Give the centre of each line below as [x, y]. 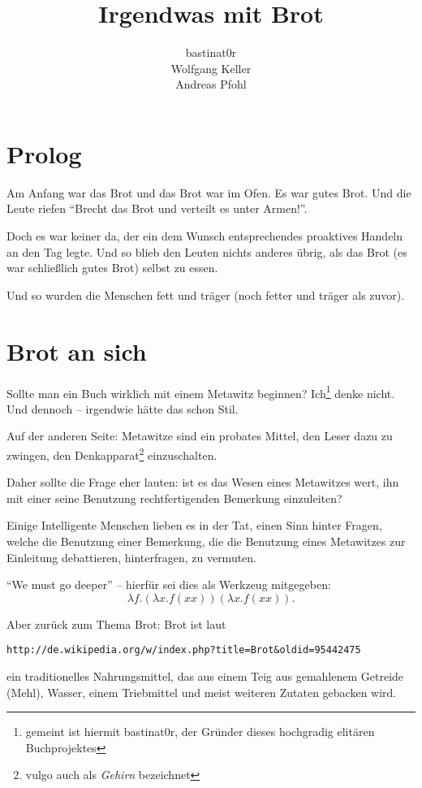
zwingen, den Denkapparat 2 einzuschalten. [112, 453]
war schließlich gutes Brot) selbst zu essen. [112, 268]
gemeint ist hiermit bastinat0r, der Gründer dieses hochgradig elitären [200, 732]
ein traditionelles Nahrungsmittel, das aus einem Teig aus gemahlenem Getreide [205, 676]
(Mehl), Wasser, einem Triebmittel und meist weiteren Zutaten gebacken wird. [202, 692]
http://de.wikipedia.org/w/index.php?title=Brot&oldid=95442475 [184, 650]
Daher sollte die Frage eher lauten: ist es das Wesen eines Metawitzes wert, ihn [203, 482]
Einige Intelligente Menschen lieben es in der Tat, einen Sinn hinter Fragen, [194, 525]
